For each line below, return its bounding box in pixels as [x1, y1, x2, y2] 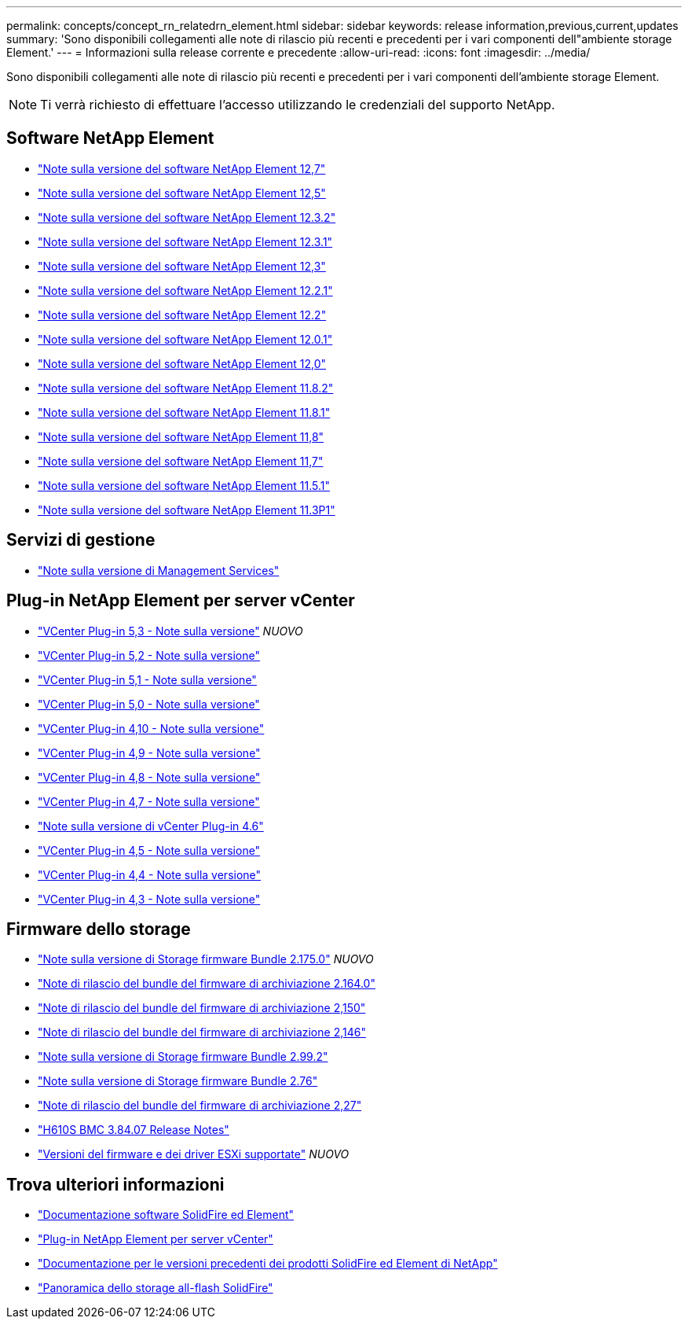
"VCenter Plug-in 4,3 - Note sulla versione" [38, 892, 261, 906]
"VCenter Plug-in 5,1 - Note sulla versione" [38, 672, 257, 686]
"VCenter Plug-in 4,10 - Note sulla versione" [38, 721, 265, 735]
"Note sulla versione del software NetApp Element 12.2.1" [38, 283, 333, 297]
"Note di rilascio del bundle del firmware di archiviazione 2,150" [38, 1001, 366, 1015]
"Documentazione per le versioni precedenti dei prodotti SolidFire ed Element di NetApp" [38, 1257, 498, 1271]
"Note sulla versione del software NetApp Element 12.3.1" [38, 234, 333, 248]
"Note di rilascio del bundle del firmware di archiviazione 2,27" [38, 1099, 362, 1113]
